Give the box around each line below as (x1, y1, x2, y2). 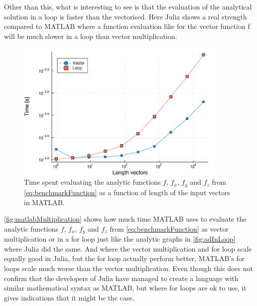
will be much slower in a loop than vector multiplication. (4, 30, 177, 41)
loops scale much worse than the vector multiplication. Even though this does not (4, 263, 253, 273)
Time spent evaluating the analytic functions (24, 177, 161, 187)
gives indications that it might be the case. (4, 292, 134, 303)
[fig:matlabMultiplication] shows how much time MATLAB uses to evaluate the (4, 214, 247, 224)
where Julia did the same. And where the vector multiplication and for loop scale (4, 243, 252, 254)
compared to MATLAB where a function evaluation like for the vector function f (4, 21, 250, 31)
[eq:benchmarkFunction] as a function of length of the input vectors (24, 187, 230, 197)
